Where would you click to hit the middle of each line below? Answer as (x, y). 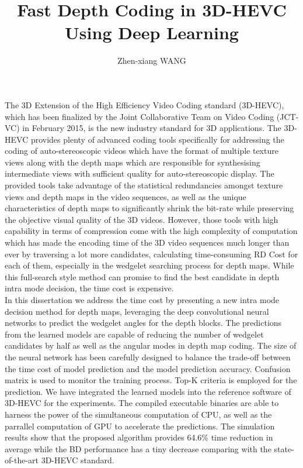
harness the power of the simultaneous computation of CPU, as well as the (138, 414)
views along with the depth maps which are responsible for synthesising (133, 162)
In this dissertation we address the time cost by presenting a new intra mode (142, 300)
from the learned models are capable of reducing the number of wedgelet (134, 334)
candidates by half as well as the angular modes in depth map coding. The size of (151, 345)
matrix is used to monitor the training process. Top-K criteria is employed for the (151, 380)
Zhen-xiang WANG (152, 61)
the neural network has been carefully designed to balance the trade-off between (148, 357)
